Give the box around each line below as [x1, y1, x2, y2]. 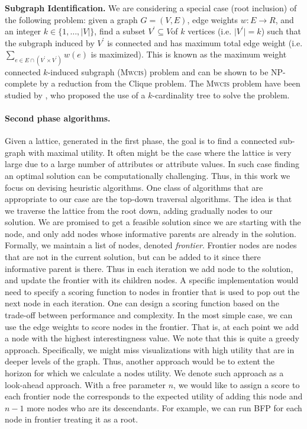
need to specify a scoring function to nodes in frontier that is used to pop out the [5, 285, 300, 297]
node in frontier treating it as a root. [5, 413, 138, 425]
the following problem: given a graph [5, 13, 138, 25]
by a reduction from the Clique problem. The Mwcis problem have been [40, 77, 300, 89]
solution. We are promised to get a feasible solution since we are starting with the [5, 216, 301, 228]
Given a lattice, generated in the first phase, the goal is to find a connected [5, 135, 277, 147]
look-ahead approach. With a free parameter [5, 378, 166, 390]
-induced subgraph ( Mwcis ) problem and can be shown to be [47, 65, 269, 78]
